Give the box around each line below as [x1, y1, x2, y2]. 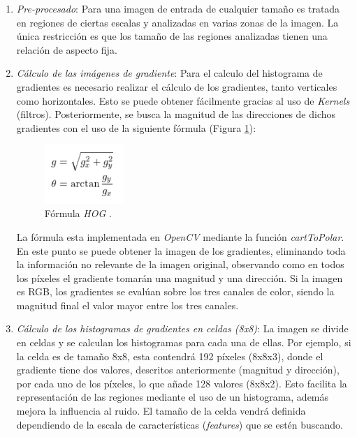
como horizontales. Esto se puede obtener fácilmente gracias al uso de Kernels [16, 93, 350, 108]
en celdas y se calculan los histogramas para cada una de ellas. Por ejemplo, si [16, 335, 351, 350]
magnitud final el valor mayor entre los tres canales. [16, 297, 239, 312]
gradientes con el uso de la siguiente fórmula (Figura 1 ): [16, 120, 256, 135]
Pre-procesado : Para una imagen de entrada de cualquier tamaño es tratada [16, 1, 340, 15]
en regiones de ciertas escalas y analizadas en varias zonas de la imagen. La [16, 15, 339, 29]
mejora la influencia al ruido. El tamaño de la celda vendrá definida [16, 403, 306, 418]
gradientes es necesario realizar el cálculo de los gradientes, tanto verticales [16, 79, 337, 94]
